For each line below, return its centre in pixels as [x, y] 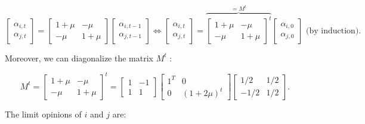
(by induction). [334, 31]
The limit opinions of [43, 114]
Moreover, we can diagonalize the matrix [79, 58]
